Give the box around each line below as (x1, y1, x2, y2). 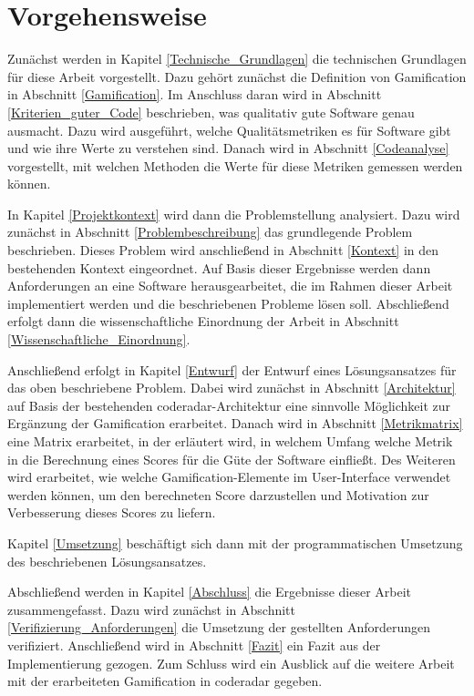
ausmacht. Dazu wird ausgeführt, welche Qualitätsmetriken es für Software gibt (7, 120, 451, 139)
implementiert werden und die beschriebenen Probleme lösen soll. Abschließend (7, 293, 449, 312)
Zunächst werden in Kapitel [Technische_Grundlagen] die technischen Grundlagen (7, 49, 467, 68)
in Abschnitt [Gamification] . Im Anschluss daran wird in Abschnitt (7, 85, 382, 104)
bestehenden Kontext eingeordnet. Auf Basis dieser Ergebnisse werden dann (7, 258, 431, 277)
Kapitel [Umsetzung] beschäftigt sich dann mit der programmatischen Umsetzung (7, 533, 463, 552)
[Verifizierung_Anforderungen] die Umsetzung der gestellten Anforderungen (7, 618, 431, 637)
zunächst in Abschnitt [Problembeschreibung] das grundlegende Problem (7, 222, 413, 241)
